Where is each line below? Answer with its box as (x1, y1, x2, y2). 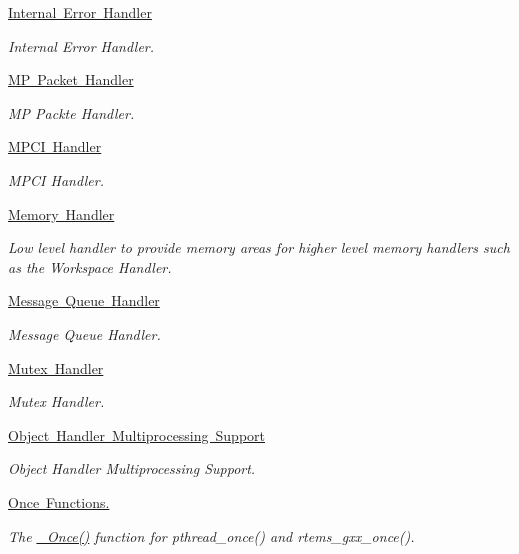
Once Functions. (8, 491, 110, 512)
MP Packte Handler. (8, 102, 135, 123)
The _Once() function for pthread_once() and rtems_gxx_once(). (8, 525, 415, 546)
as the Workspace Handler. (8, 256, 172, 277)
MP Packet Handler (8, 69, 134, 90)
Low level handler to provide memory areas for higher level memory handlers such (8, 237, 510, 258)
